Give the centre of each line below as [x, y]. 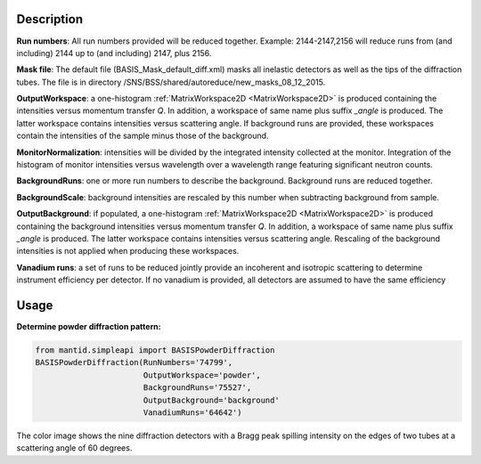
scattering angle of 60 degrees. [74, 448]
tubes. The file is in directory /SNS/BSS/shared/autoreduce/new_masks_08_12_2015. [171, 82]
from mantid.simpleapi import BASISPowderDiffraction [155, 350]
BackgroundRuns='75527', [197, 388]
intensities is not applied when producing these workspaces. [128, 251]
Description [50, 19]
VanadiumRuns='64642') [192, 413]
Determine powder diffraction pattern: [89, 327]
